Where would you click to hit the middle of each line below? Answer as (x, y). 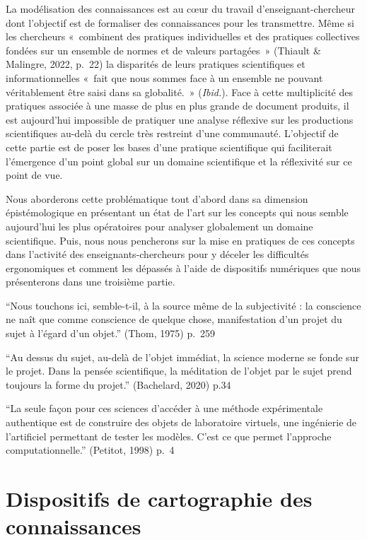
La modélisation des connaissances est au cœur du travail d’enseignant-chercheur (180, 8)
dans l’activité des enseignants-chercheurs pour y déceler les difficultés (157, 254)
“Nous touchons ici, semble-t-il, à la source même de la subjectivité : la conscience (183, 305)
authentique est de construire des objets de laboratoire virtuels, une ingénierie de (181, 422)
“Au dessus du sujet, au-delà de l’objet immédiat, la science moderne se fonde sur (182, 357)
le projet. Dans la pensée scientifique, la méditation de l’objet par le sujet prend (179, 371)
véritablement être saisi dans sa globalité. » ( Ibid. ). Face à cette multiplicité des (180, 92)
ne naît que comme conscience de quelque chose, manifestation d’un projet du (174, 319)
